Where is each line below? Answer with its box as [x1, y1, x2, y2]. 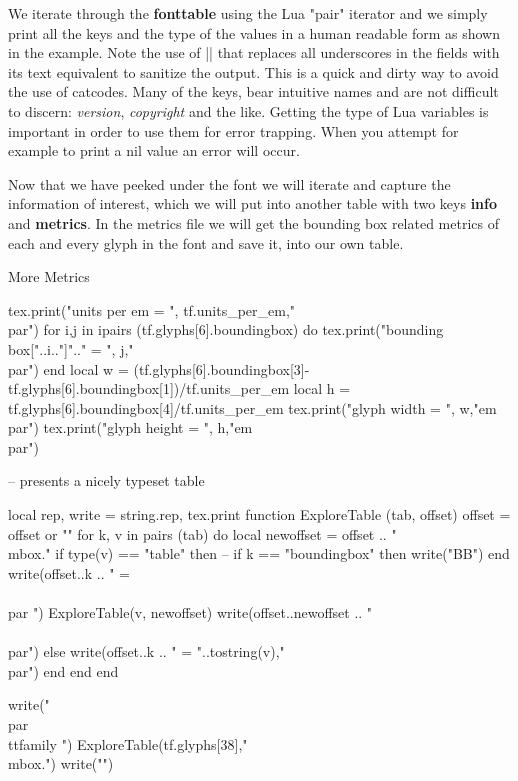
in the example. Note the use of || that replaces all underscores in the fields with [8, 42, 500, 63]
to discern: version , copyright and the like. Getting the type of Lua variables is [8, 100, 489, 121]
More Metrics [8, 266, 90, 287]
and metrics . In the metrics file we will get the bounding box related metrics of [8, 212, 499, 233]
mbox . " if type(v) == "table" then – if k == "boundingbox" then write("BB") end [8, 543, 510, 564]
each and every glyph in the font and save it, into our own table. [8, 232, 404, 253]
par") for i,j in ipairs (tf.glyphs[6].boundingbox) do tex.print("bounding [8, 319, 444, 340]
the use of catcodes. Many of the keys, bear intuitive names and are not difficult [8, 81, 499, 102]
